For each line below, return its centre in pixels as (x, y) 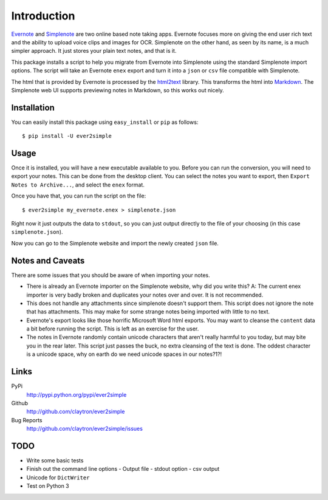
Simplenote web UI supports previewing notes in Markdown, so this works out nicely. (118, 90)
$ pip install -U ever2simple (67, 136)
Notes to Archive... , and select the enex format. (78, 185)
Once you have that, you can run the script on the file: (79, 196)
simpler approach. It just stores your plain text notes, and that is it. (94, 51)
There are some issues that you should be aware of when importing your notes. (111, 275)
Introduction (43, 16)
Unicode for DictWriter (58, 478)
